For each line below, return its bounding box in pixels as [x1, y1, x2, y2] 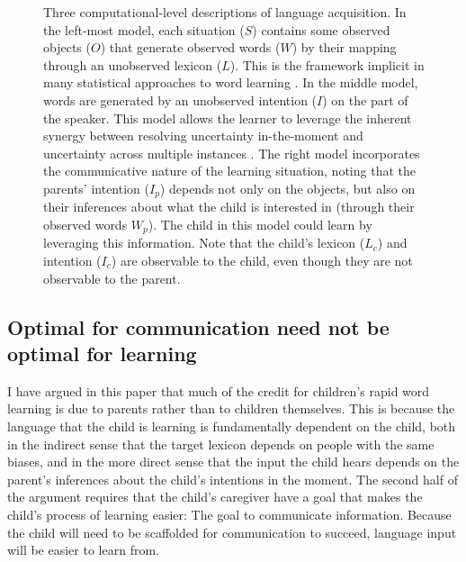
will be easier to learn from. [7, 540, 159, 559]
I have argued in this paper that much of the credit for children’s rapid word [7, 381, 430, 400]
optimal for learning [7, 340, 197, 367]
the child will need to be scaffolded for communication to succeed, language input [7, 522, 457, 541]
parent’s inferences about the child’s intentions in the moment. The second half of [7, 469, 458, 488]
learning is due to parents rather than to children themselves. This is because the [7, 399, 455, 418]
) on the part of [322, 90, 408, 109]
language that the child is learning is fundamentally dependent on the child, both [7, 417, 456, 435]
